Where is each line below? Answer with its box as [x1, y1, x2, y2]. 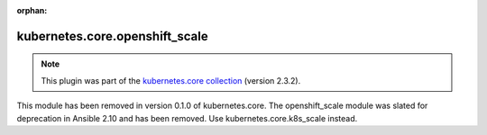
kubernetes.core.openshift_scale [16, 28, 209, 44]
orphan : [16, 5, 48, 15]
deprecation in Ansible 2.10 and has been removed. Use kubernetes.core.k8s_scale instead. [16, 112, 358, 123]
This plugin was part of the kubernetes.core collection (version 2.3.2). [41, 75, 301, 85]
